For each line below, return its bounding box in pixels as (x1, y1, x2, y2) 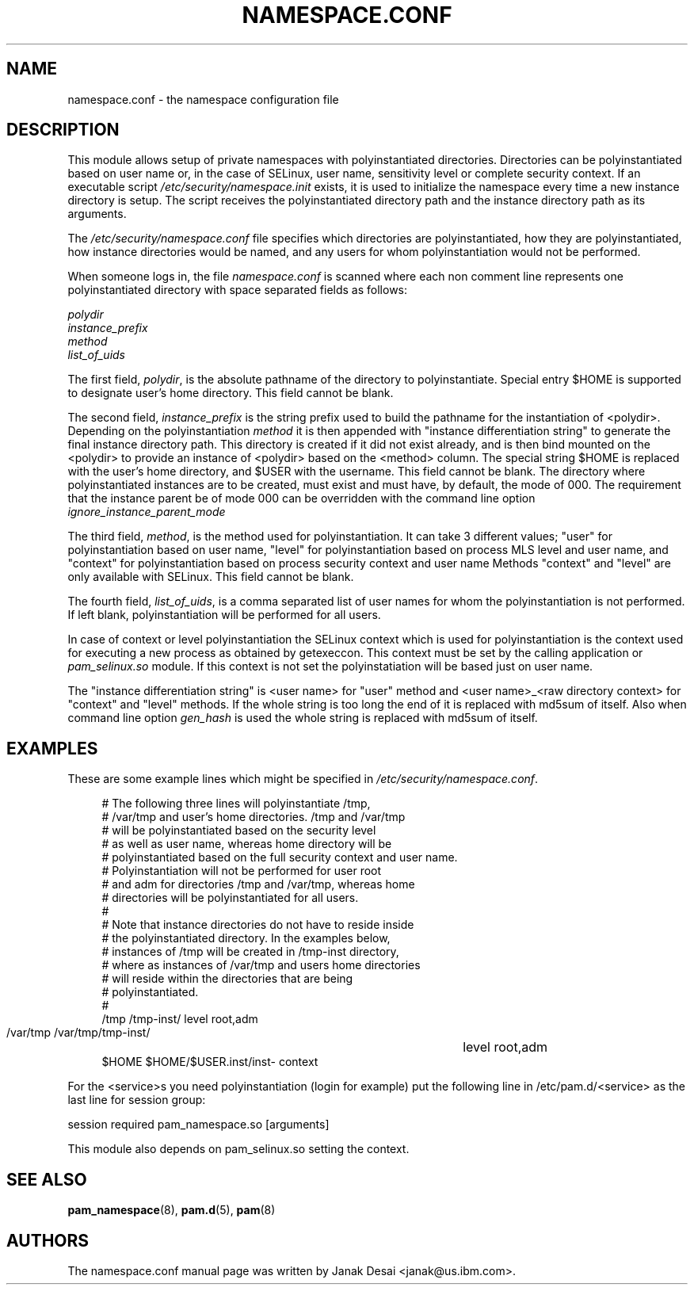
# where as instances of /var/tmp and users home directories (101, 958, 421, 972)
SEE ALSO (6, 1169, 87, 1190)
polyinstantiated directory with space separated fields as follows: (67, 283, 408, 297)
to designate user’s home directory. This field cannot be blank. (67, 386, 394, 400)
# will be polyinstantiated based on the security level (101, 823, 376, 838)
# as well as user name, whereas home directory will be (101, 837, 392, 851)
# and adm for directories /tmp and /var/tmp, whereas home (101, 877, 415, 892)
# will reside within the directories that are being (101, 972, 353, 986)
